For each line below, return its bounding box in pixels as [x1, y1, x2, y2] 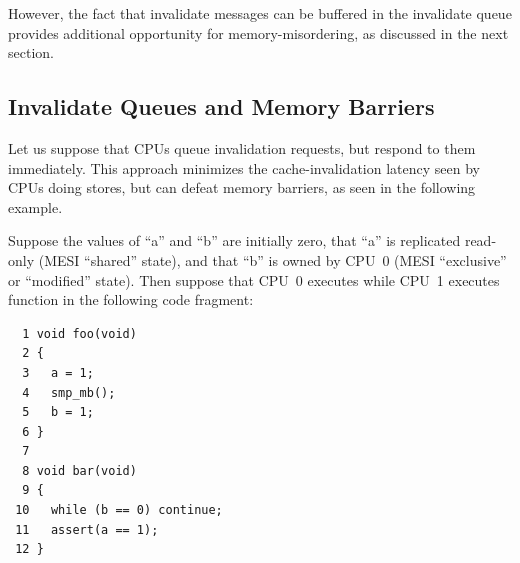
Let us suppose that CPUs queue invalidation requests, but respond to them [8, 137, 476, 158]
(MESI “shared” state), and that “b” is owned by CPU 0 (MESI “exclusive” [38, 249, 507, 270]
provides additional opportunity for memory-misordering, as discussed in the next [8, 22, 509, 43]
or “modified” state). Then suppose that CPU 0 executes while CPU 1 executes [8, 269, 500, 290]
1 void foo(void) [22, 326, 137, 341]
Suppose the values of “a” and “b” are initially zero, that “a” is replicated [8, 230, 461, 251]
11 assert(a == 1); [15, 522, 159, 537]
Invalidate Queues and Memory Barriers [8, 91, 435, 122]
